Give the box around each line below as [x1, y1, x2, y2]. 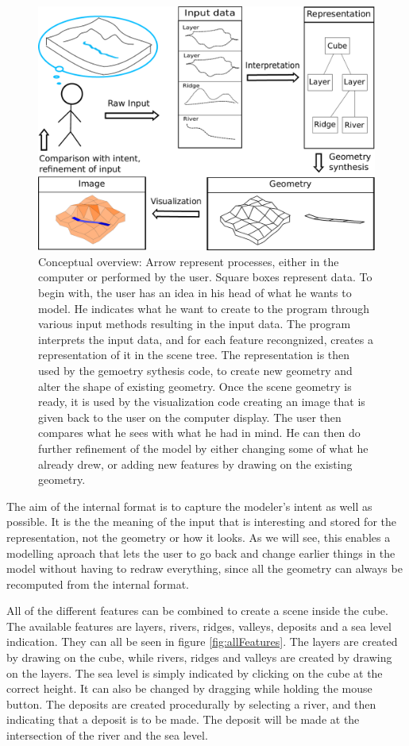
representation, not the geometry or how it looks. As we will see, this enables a [6, 528, 391, 545]
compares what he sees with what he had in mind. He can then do [38, 424, 361, 441]
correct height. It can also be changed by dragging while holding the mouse [6, 680, 372, 697]
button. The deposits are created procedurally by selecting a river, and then [6, 695, 376, 712]
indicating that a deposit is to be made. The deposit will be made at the [6, 711, 360, 728]
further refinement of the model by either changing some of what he [38, 439, 368, 456]
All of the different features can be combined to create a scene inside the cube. [6, 602, 388, 619]
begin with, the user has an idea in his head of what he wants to [38, 284, 352, 301]
